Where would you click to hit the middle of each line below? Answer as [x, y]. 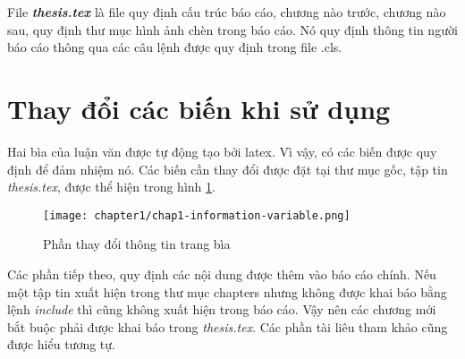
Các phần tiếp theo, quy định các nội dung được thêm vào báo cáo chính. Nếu [222, 274]
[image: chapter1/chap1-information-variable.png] [197, 215]
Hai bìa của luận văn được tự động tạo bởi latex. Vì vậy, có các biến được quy [222, 151]
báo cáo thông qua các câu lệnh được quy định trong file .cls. [175, 47]
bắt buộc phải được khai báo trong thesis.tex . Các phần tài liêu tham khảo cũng [228, 326]
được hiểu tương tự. [61, 344]
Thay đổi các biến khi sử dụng [199, 108]
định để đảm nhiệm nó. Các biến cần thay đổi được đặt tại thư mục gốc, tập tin [228, 169]
